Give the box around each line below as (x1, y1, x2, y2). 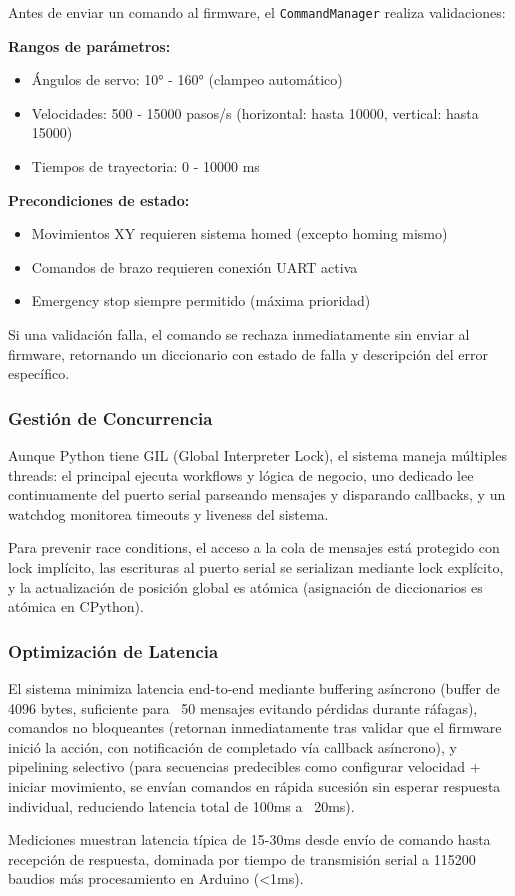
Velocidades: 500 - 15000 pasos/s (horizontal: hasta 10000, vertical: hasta (31, 102, 479, 123)
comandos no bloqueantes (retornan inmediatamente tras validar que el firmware (8, 717, 502, 738)
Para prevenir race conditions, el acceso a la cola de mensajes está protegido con (8, 537, 500, 558)
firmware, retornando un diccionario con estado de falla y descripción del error (8, 343, 489, 364)
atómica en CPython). (8, 596, 144, 617)
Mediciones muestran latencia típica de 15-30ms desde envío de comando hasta (8, 829, 491, 850)
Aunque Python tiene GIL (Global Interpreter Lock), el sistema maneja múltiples (8, 445, 507, 465)
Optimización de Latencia (8, 638, 219, 663)
